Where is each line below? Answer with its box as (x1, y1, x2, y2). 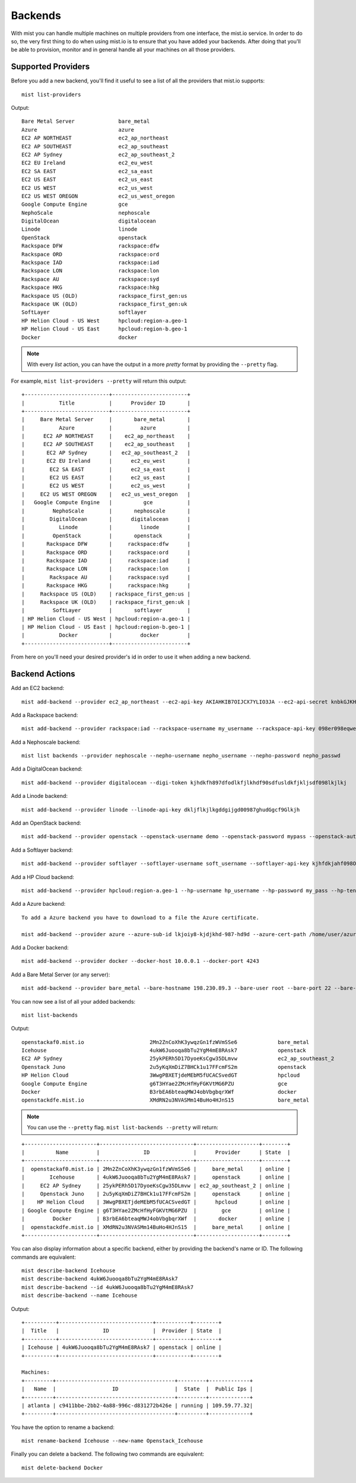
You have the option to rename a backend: (11, 1424, 115, 1431)
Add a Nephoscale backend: (11, 739, 81, 746)
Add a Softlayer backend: (11, 846, 74, 854)
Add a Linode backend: (11, 793, 68, 800)
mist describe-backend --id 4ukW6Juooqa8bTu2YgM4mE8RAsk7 (21, 1284, 194, 1290)
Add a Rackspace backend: (11, 711, 78, 718)
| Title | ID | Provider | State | (21, 1328, 222, 1334)
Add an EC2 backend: (11, 685, 65, 692)
